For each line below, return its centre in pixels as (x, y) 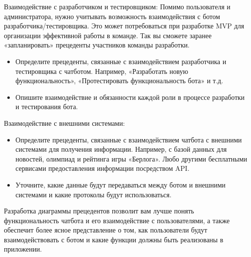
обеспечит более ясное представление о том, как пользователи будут (106, 230)
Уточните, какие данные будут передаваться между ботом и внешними (120, 184)
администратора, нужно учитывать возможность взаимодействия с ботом (112, 16)
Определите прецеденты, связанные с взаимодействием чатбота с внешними (129, 139)
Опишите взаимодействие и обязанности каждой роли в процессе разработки (130, 97)
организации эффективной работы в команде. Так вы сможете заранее (108, 35)
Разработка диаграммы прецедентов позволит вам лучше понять (99, 211)
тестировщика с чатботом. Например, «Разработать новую (102, 71)
